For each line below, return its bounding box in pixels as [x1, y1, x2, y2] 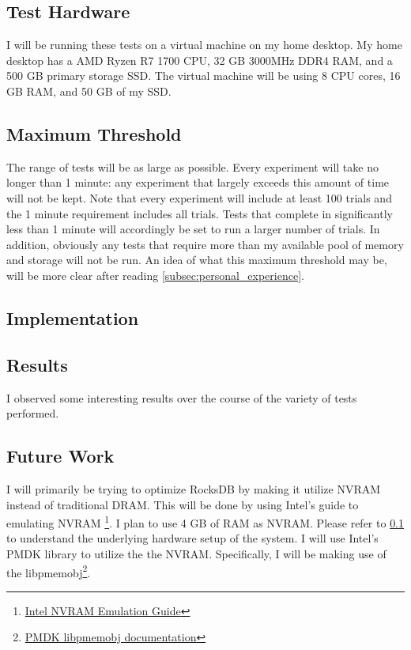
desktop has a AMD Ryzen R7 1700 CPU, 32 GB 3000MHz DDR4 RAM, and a [6, 51, 393, 68]
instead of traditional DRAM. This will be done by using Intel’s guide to [6, 496, 359, 512]
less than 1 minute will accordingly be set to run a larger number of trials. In [6, 221, 380, 237]
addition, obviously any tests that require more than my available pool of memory [6, 236, 404, 252]
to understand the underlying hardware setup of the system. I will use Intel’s [6, 530, 379, 546]
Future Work [6, 444, 115, 468]
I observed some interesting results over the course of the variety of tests [6, 389, 357, 406]
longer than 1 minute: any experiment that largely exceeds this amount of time [6, 174, 390, 191]
